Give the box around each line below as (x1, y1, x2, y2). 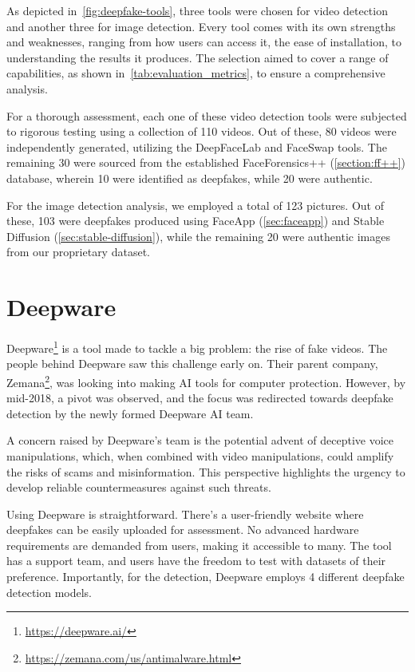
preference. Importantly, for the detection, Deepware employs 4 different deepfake (6, 568, 405, 585)
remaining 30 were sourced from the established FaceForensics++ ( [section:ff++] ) (6, 154, 405, 171)
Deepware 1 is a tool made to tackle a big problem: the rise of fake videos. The (6, 338, 388, 356)
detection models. (6, 583, 93, 600)
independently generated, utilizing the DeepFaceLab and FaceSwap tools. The (6, 138, 387, 155)
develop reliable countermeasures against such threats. (6, 479, 271, 496)
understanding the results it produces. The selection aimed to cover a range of (6, 49, 389, 65)
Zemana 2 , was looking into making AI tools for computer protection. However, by (6, 371, 406, 390)
